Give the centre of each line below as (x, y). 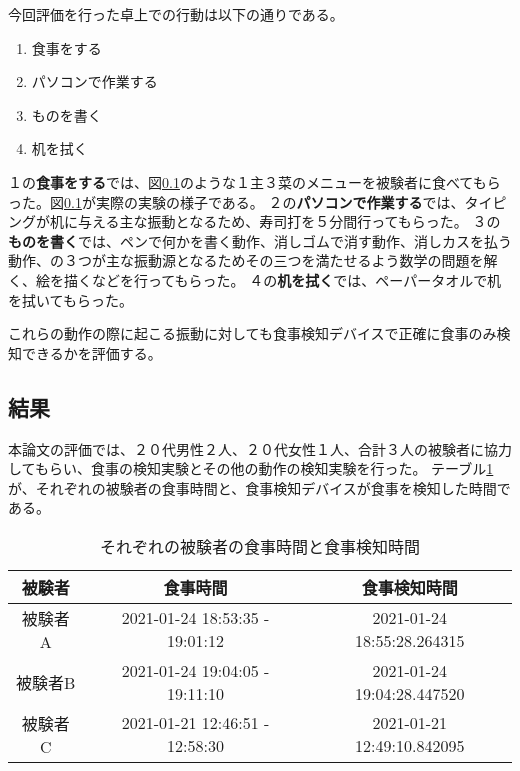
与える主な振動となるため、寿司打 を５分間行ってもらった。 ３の (289, 221)
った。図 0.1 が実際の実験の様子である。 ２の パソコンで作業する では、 (236, 201)
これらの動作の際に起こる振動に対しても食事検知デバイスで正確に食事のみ (252, 333)
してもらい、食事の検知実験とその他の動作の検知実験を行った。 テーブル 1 (251, 468)
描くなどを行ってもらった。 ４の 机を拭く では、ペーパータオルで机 (282, 279)
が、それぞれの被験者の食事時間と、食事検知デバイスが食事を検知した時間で (259, 487)
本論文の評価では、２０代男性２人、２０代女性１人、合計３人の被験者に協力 (260, 448)
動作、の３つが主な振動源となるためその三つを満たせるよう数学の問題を (246, 260)
